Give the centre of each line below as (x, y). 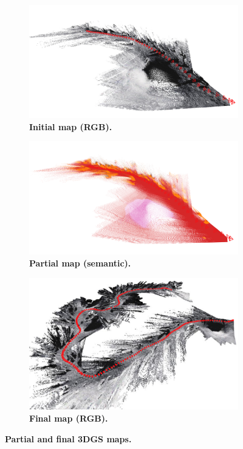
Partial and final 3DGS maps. (68, 438)
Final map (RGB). (69, 418)
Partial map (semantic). (80, 263)
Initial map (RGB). (71, 126)
